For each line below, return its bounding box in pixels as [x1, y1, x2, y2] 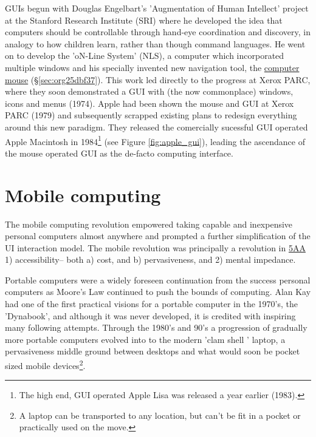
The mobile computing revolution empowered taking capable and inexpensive [5, 217, 293, 230]
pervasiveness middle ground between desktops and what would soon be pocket [5, 345, 300, 357]
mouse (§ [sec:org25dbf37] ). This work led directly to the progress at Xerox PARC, [5, 73, 311, 86]
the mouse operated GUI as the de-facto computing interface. [5, 146, 233, 159]
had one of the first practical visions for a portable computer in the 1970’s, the [5, 297, 298, 310]
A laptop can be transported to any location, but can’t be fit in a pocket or [19, 408, 301, 421]
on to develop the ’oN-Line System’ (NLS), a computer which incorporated [5, 49, 284, 62]
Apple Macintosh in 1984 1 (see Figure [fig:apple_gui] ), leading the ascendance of [5, 133, 305, 147]
